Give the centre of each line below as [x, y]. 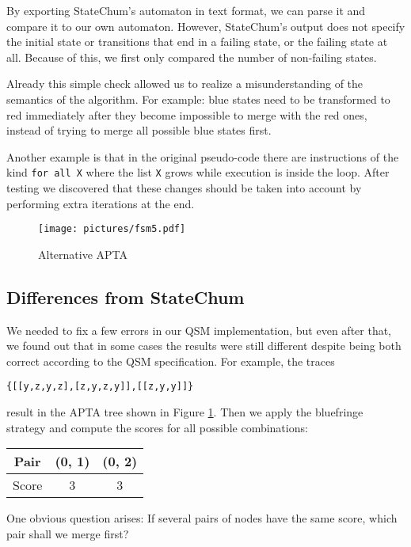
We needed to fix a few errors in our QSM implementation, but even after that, [199, 330]
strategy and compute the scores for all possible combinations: [157, 427]
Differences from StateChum [126, 296]
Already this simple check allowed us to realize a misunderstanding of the [185, 84]
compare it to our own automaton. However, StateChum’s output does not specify [206, 26]
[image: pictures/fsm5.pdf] [112, 229]
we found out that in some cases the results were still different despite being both [204, 346]
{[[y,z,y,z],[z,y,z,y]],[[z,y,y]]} [100, 387]
